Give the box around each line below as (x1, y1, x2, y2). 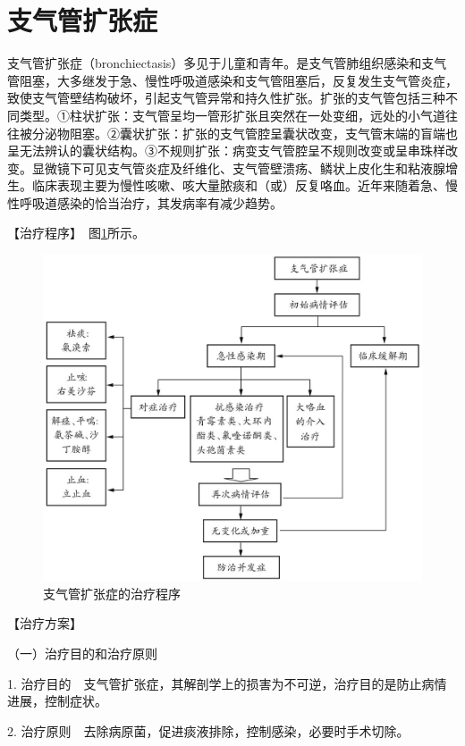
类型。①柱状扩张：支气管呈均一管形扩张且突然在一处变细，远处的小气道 (19, 105, 445, 124)
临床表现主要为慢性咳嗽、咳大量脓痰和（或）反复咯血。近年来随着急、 (31, 176, 445, 195)
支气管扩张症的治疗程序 (43, 583, 181, 602)
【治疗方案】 (7, 614, 82, 633)
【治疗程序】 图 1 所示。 (7, 223, 145, 242)
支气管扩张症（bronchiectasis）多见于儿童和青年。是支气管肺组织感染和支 (7, 54, 435, 72)
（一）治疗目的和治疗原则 (7, 644, 157, 663)
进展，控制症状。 (7, 692, 107, 710)
